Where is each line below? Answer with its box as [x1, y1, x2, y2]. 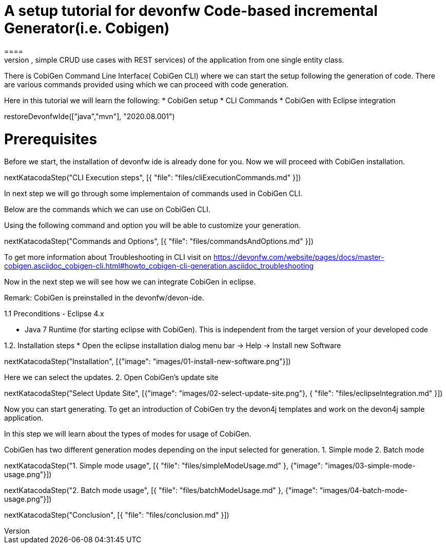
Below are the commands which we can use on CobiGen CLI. [4, 205, 210, 214]
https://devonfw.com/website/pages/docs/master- [213, 253, 384, 262]
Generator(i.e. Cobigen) [4, 20, 170, 37]
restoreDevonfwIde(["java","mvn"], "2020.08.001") [4, 111, 175, 121]
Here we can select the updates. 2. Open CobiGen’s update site [4, 373, 219, 382]
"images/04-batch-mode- [319, 486, 408, 495]
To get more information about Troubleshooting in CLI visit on [4, 253, 211, 262]
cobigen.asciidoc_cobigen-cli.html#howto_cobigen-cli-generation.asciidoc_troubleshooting [4, 261, 314, 271]
